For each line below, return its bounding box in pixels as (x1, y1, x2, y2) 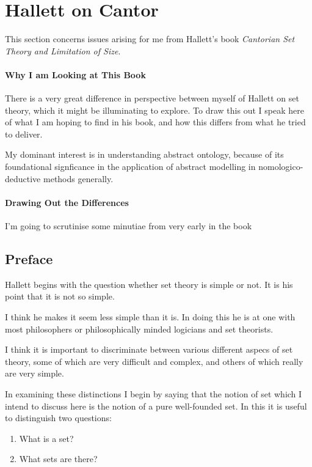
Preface (5, 249, 53, 268)
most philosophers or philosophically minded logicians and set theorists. (5, 322, 274, 335)
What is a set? (19, 432, 74, 444)
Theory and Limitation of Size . (5, 44, 121, 57)
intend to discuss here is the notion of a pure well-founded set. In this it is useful (5, 399, 307, 412)
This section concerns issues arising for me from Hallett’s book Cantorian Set (5, 32, 295, 45)
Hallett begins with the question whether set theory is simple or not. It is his (5, 278, 293, 290)
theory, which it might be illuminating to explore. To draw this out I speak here (5, 103, 304, 116)
